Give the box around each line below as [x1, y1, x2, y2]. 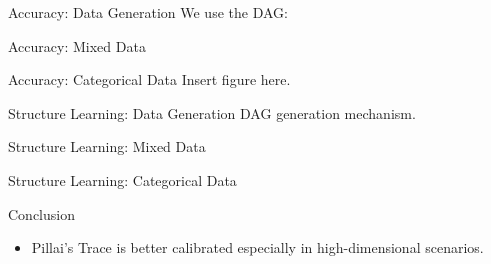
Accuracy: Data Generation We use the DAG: [8, 2, 288, 22]
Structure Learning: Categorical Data [8, 169, 237, 190]
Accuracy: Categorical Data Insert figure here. [8, 69, 291, 90]
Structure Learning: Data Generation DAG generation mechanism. [8, 102, 416, 123]
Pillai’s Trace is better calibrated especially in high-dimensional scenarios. [31, 237, 484, 258]
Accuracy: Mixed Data [8, 35, 146, 56]
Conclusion [8, 203, 75, 224]
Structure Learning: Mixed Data [8, 136, 206, 157]
